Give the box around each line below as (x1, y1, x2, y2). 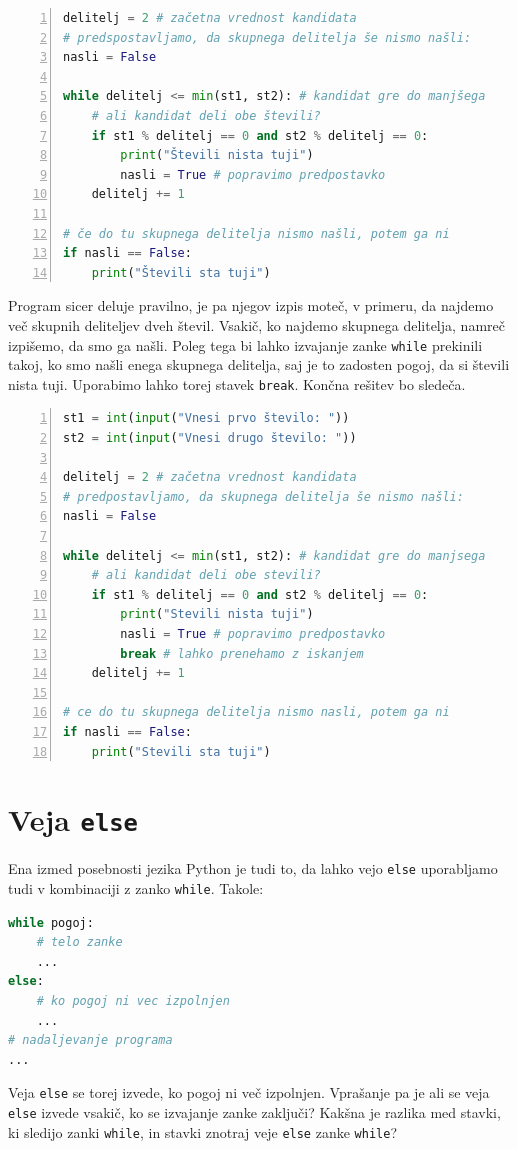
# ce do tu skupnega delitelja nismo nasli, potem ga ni (63, 705, 450, 720)
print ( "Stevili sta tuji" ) (91, 744, 271, 759)
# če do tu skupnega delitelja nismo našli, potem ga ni (63, 226, 450, 241)
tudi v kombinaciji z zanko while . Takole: (8, 878, 264, 898)
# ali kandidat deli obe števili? (91, 108, 321, 123)
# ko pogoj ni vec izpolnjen (36, 994, 230, 1009)
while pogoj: (8, 915, 94, 930)
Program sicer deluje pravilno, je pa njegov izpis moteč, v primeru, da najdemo (8, 295, 494, 316)
